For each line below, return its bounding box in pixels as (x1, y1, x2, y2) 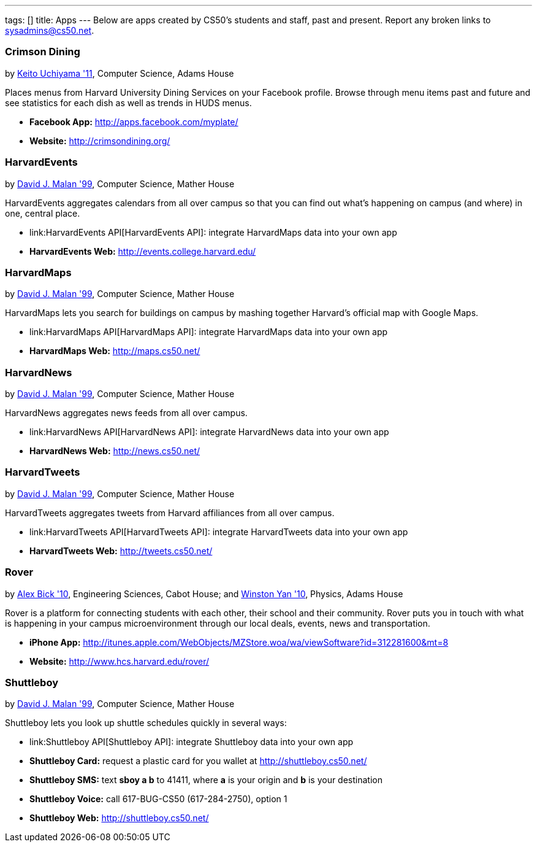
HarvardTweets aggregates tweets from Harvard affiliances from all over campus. (5, 507, 335, 518)
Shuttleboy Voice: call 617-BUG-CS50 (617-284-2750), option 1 (29, 794, 288, 805)
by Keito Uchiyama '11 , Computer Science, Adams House (5, 68, 234, 79)
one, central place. (5, 207, 80, 219)
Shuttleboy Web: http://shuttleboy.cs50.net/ (29, 813, 209, 824)
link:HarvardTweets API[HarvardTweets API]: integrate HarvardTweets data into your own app (29, 526, 408, 537)
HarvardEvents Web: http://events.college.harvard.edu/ (29, 246, 256, 257)
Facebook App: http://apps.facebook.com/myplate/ (29, 116, 238, 127)
